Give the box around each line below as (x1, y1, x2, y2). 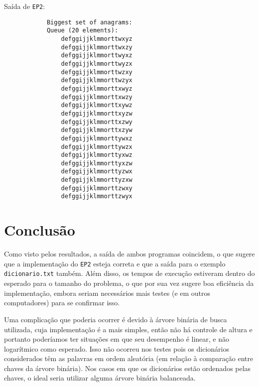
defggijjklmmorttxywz (61, 102, 132, 109)
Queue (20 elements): (46, 27, 119, 34)
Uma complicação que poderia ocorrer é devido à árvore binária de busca (4, 314, 227, 324)
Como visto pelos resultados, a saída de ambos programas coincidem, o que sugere (4, 249, 255, 259)
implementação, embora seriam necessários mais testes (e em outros (4, 287, 211, 298)
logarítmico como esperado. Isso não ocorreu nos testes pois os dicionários (4, 343, 229, 354)
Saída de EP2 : (4, 1, 45, 11)
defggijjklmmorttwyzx (61, 60, 132, 67)
